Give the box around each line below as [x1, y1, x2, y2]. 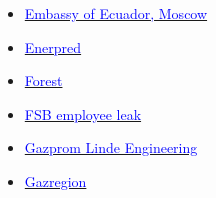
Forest [24, 70, 63, 91]
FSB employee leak [24, 103, 142, 124]
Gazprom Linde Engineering [24, 137, 198, 158]
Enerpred [24, 36, 82, 57]
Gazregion [24, 170, 87, 191]
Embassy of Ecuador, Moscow [24, 3, 208, 23]
